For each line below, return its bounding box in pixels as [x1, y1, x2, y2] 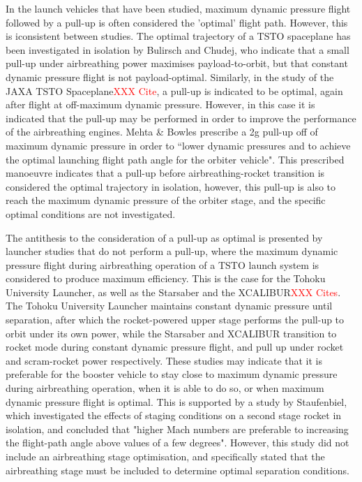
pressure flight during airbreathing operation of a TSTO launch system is [6, 257, 319, 272]
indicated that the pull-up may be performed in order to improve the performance [6, 110, 356, 125]
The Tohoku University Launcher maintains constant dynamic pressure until [6, 298, 333, 313]
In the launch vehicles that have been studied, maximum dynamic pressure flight [6, 1, 351, 15]
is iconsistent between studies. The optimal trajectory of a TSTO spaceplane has [6, 29, 351, 43]
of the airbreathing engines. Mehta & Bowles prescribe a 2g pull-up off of [6, 124, 318, 139]
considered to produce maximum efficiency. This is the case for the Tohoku [6, 271, 326, 286]
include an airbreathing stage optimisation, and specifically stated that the [6, 449, 325, 463]
